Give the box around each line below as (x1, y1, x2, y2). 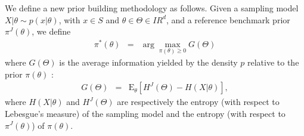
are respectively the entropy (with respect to (117, 95, 280, 108)
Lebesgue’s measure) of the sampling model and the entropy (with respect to (5, 107, 286, 119)
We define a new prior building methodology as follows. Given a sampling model (5, 2, 299, 14)
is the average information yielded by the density (59, 56, 238, 69)
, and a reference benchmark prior (166, 13, 290, 26)
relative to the (247, 56, 299, 69)
